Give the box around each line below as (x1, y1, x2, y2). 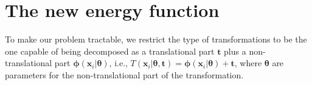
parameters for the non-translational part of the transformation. (5, 68, 244, 81)
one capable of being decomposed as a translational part (5, 44, 215, 57)
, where (234, 56, 262, 69)
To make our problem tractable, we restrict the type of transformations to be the (5, 33, 307, 46)
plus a (224, 44, 246, 57)
